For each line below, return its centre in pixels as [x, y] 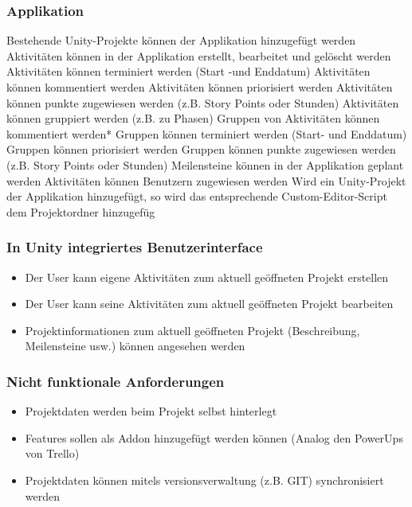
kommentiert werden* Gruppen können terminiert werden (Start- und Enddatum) [207, 133]
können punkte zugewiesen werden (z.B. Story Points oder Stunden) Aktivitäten [203, 102]
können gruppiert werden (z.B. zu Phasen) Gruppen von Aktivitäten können [193, 118]
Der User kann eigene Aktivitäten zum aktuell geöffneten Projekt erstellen [207, 277]
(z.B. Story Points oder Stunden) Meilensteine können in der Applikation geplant [205, 164]
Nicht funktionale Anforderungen [116, 381]
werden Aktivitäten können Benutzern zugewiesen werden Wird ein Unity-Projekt [206, 180]
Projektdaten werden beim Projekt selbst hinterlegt [151, 411]
